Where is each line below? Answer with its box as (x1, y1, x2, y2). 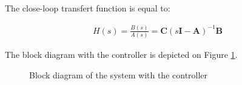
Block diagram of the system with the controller (29, 68, 208, 81)
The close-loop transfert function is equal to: (5, 2, 170, 14)
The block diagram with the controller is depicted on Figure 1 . (5, 48, 238, 61)
